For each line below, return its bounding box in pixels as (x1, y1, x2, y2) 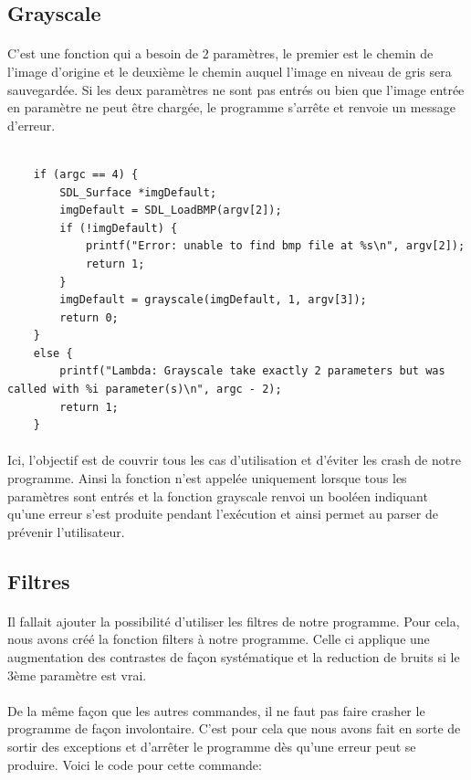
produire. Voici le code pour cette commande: (7, 754, 262, 774)
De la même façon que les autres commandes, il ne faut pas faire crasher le (7, 701, 425, 720)
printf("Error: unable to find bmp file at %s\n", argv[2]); (85, 239, 466, 253)
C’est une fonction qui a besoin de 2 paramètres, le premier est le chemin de (7, 44, 434, 63)
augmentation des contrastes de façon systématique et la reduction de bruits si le (7, 647, 460, 666)
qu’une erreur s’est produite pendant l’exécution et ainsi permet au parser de (7, 504, 438, 523)
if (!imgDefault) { (59, 221, 178, 235)
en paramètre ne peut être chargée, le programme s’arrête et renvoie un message (7, 98, 455, 117)
